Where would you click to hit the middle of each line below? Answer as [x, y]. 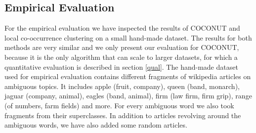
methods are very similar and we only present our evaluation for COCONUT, [122, 47]
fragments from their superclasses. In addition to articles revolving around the [123, 115]
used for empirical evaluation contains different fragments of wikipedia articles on [128, 76]
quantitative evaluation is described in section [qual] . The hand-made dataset [121, 66]
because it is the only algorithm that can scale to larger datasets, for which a [121, 57]
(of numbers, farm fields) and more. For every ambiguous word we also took [119, 105]
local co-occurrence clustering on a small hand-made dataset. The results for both [128, 37]
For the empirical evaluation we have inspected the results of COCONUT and [122, 28]
